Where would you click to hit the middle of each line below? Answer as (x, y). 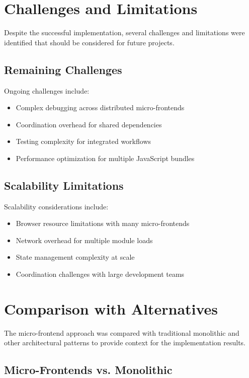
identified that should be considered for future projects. (89, 42)
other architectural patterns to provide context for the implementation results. (125, 343)
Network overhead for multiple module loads (84, 240)
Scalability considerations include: (56, 206)
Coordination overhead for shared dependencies (89, 124)
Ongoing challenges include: (47, 90)
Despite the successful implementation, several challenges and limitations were (124, 32)
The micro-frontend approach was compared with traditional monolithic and (122, 332)
